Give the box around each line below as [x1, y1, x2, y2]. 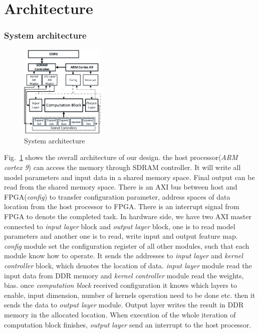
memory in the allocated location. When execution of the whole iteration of [4, 309, 236, 319]
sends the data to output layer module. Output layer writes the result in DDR [4, 299, 244, 310]
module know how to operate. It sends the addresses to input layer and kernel [4, 250, 243, 261]
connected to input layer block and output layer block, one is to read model [4, 221, 235, 231]
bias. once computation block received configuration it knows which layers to [4, 280, 237, 290]
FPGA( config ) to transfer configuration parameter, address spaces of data [4, 191, 230, 202]
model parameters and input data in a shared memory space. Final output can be [4, 172, 255, 182]
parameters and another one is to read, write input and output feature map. [4, 231, 238, 241]
